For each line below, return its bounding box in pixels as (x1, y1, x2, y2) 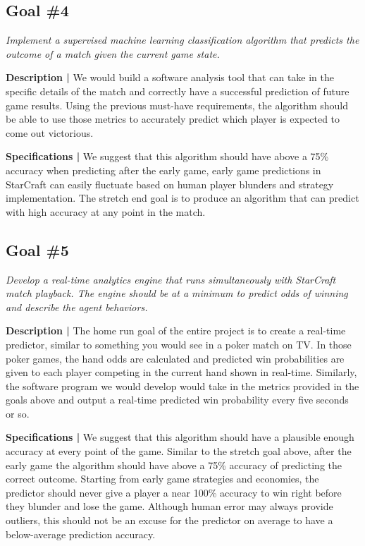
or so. (6, 406, 30, 420)
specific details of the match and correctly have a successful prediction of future (6, 83, 349, 98)
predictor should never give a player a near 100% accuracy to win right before (6, 485, 342, 499)
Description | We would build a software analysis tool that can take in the (6, 70, 335, 85)
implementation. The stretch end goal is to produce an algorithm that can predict (6, 190, 359, 205)
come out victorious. (6, 125, 94, 140)
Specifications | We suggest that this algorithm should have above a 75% (6, 149, 329, 164)
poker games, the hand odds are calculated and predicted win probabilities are (6, 351, 345, 365)
